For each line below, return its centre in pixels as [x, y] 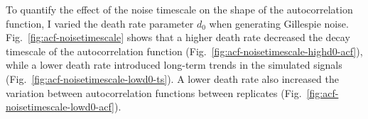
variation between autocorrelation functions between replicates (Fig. [154, 92]
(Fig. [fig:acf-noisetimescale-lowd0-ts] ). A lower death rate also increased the [172, 78]
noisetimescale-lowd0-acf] [60, 107]
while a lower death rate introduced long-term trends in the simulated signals [174, 65]
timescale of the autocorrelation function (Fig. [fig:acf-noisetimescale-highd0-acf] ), [184, 51]
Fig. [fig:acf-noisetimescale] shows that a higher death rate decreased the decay [178, 37]
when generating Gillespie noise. [279, 23]
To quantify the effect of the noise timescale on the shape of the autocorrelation [179, 9]
